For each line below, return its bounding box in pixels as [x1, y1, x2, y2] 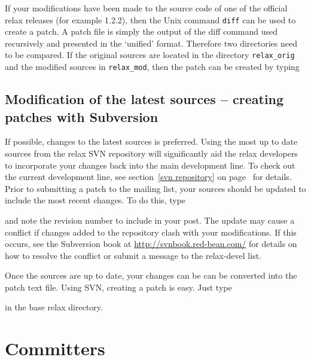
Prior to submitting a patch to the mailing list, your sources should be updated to [5, 182, 306, 194]
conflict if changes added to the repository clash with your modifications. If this [5, 225, 297, 238]
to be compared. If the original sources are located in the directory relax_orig [5, 48, 295, 61]
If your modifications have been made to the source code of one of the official [5, 2, 288, 14]
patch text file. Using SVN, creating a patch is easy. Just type [5, 280, 232, 293]
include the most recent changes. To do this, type [5, 194, 186, 206]
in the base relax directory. [5, 301, 103, 313]
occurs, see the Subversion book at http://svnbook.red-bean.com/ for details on [5, 237, 297, 250]
